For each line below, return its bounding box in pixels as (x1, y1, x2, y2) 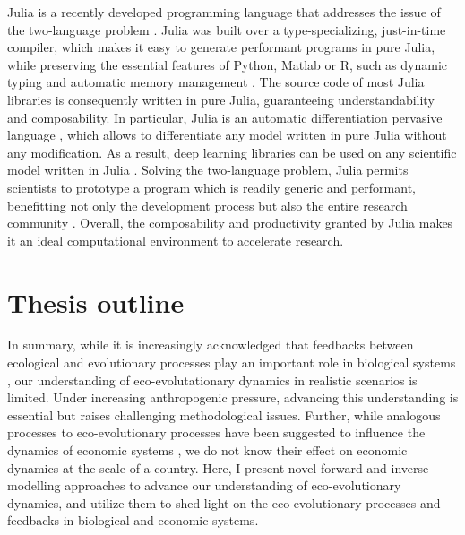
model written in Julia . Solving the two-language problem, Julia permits (7, 160, 409, 179)
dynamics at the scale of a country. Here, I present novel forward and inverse (7, 458, 429, 477)
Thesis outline (7, 283, 185, 320)
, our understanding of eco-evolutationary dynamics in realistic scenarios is (7, 370, 418, 389)
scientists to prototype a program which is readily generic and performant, (7, 177, 416, 196)
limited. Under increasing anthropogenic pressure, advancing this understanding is (7, 388, 459, 407)
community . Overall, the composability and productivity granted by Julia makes (7, 213, 453, 232)
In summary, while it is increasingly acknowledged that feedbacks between (7, 335, 414, 354)
